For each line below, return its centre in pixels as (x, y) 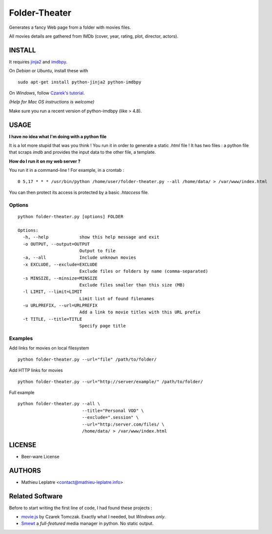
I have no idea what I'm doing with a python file (58, 136)
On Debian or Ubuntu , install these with (49, 71)
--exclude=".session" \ (110, 418)
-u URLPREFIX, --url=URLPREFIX (60, 306)
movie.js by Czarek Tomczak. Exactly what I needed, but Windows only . (94, 517)
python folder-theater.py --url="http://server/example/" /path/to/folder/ (110, 381)
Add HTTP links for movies (36, 370)
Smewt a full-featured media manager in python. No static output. (87, 524)
